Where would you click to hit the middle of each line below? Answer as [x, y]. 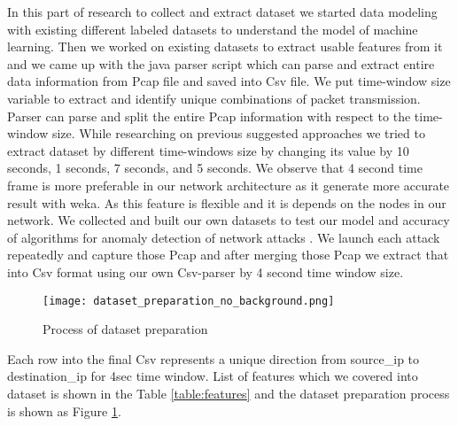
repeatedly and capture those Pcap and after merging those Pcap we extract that [228, 255]
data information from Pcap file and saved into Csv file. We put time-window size [229, 81]
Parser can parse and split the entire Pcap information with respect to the [209, 116]
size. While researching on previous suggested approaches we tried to [238, 133]
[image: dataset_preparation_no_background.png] [189, 301]
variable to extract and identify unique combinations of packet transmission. [214, 98]
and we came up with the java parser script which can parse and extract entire [221, 63]
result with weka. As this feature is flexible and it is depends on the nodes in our [227, 202]
